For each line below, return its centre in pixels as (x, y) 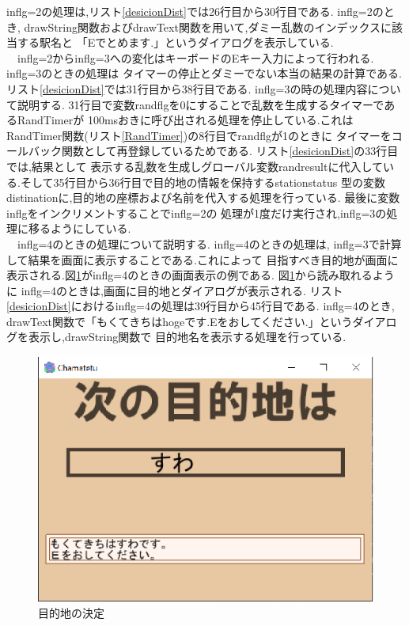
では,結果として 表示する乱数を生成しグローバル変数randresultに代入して (195, 166)
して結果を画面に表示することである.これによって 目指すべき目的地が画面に (203, 259)
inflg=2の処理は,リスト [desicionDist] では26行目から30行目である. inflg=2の (195, 11)
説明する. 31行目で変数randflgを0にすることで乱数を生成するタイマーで (201, 104)
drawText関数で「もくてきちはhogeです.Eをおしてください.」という (180, 321)
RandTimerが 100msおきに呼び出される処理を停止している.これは (185, 120)
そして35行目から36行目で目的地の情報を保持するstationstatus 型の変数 (203, 182)
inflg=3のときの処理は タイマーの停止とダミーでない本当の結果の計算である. (204, 73)
